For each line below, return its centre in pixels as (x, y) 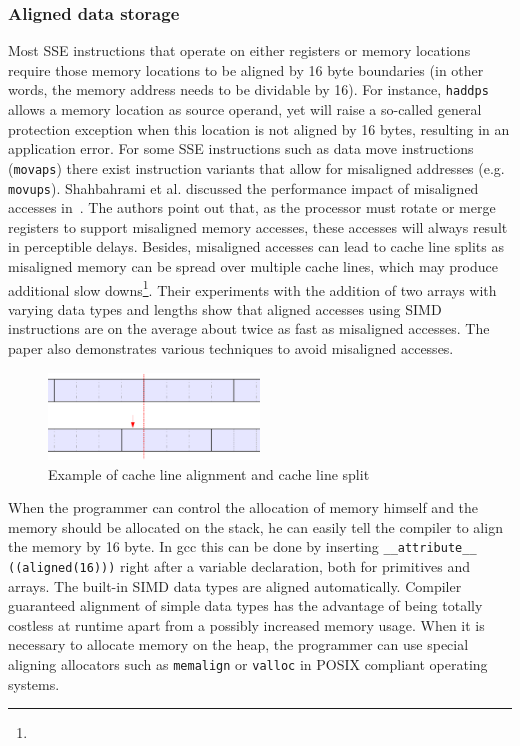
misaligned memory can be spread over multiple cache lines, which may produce (253, 265)
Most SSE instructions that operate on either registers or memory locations (239, 50)
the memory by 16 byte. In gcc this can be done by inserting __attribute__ (242, 546)
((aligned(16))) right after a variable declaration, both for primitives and (239, 565)
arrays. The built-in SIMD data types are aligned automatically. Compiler (235, 585)
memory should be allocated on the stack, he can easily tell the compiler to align (255, 526)
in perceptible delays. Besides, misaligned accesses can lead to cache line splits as (256, 246)
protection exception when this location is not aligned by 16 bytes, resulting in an (259, 128)
